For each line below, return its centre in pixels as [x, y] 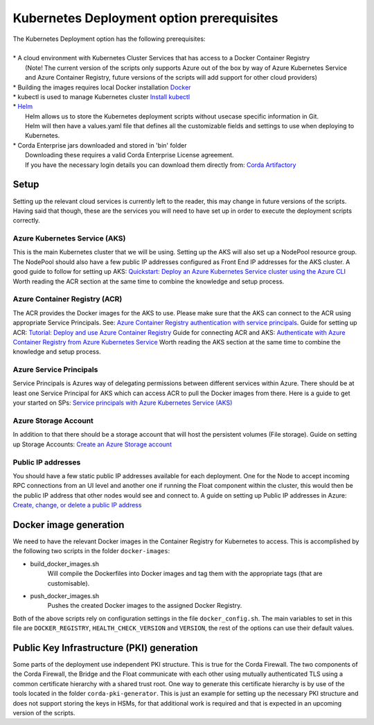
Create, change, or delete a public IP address [77, 505]
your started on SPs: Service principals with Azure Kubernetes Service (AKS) [123, 403]
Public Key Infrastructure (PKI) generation [106, 648]
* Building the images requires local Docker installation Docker [102, 87]
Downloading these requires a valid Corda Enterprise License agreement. [130, 155]
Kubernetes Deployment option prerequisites [145, 18]
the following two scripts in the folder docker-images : [91, 551]
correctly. [27, 220]
